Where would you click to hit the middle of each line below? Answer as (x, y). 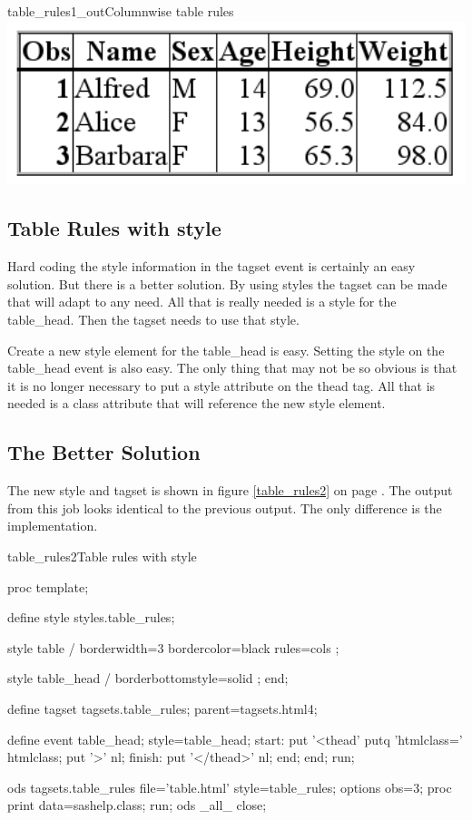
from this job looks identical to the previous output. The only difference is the (225, 508)
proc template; (48, 586)
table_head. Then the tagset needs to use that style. (153, 320)
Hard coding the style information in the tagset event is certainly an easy (211, 266)
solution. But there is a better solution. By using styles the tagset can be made (227, 283)
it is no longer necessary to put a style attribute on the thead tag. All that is (221, 385)
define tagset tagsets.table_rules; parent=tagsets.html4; (162, 708)
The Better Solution (104, 452)
